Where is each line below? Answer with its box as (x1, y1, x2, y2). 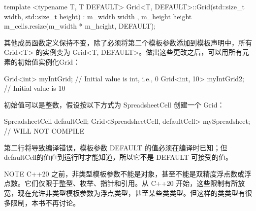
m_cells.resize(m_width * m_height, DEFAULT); (4, 21, 156, 31)
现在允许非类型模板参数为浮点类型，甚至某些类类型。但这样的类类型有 (17, 187, 245, 198)
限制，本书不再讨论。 (10, 197, 80, 208)
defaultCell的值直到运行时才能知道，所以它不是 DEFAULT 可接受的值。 (4, 152, 232, 162)
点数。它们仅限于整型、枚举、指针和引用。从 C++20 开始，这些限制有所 (4, 178, 238, 188)
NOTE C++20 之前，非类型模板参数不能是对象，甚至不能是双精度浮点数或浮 (4, 168, 252, 178)
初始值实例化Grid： (17, 56, 80, 67)
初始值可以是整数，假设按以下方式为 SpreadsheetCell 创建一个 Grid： (4, 99, 224, 109)
